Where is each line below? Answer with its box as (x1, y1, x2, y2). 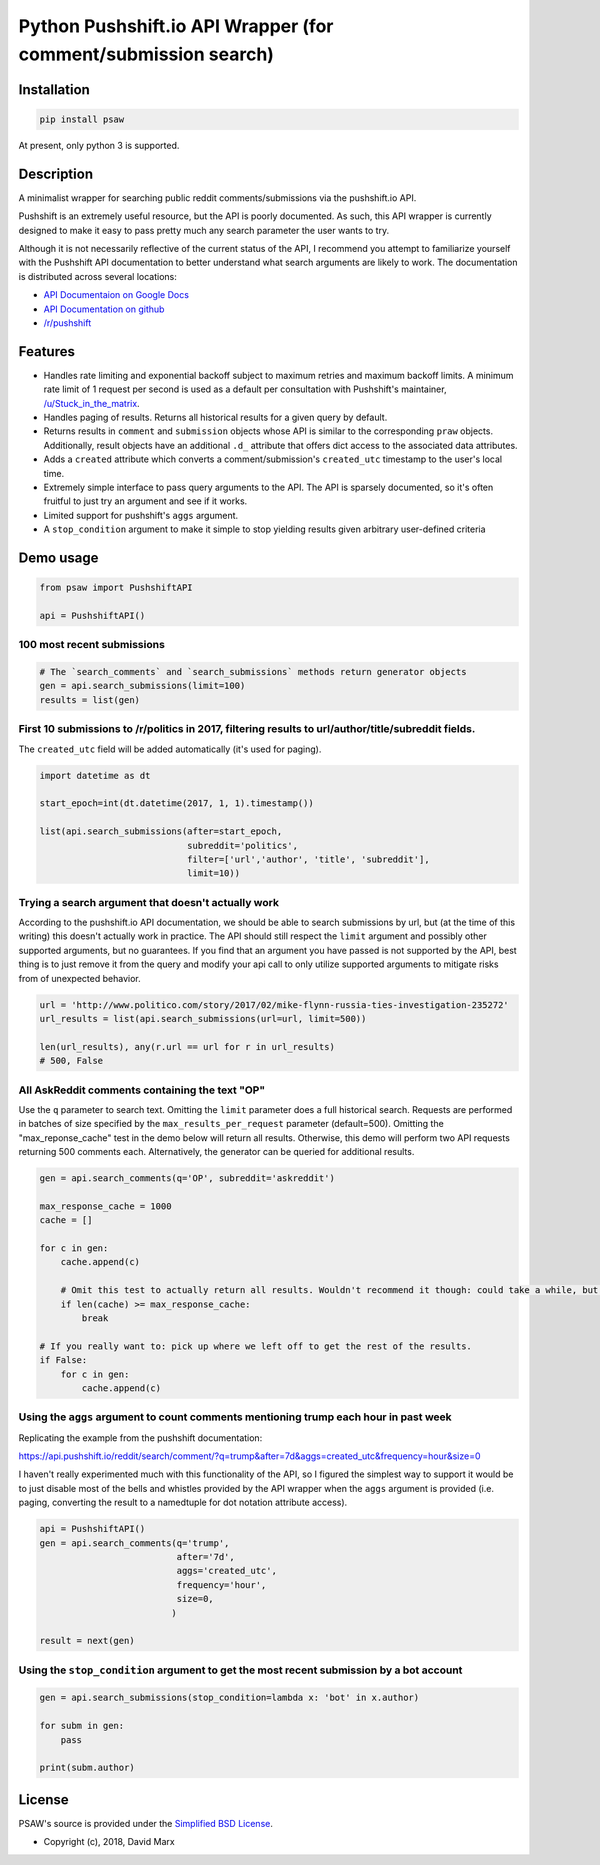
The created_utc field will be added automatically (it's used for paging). (18, 743, 322, 755)
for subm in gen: (39, 1720, 125, 1732)
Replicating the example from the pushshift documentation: (18, 1431, 263, 1444)
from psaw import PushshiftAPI (39, 582, 194, 594)
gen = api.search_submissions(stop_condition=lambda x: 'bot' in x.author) (39, 1692, 420, 1704)
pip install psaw (39, 113, 125, 125)
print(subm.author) (39, 1762, 135, 1774)
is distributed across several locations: (18, 270, 177, 282)
